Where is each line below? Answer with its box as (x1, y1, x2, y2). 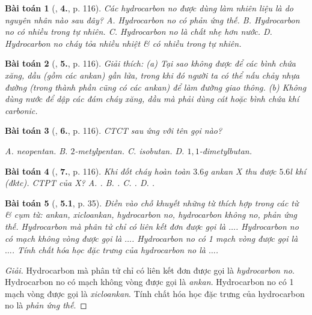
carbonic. (5, 104, 38, 116)
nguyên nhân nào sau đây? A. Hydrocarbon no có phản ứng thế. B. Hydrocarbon (5, 13, 300, 26)
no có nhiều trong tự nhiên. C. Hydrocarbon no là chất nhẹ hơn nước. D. (5, 25, 272, 38)
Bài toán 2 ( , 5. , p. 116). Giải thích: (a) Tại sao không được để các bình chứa (5, 57, 296, 70)
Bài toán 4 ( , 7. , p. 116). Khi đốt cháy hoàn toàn (5, 164, 191, 177)
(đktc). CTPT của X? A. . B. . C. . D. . (5, 176, 155, 189)
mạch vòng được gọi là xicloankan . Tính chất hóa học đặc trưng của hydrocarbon (5, 287, 305, 299)
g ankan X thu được (204, 164, 277, 177)
